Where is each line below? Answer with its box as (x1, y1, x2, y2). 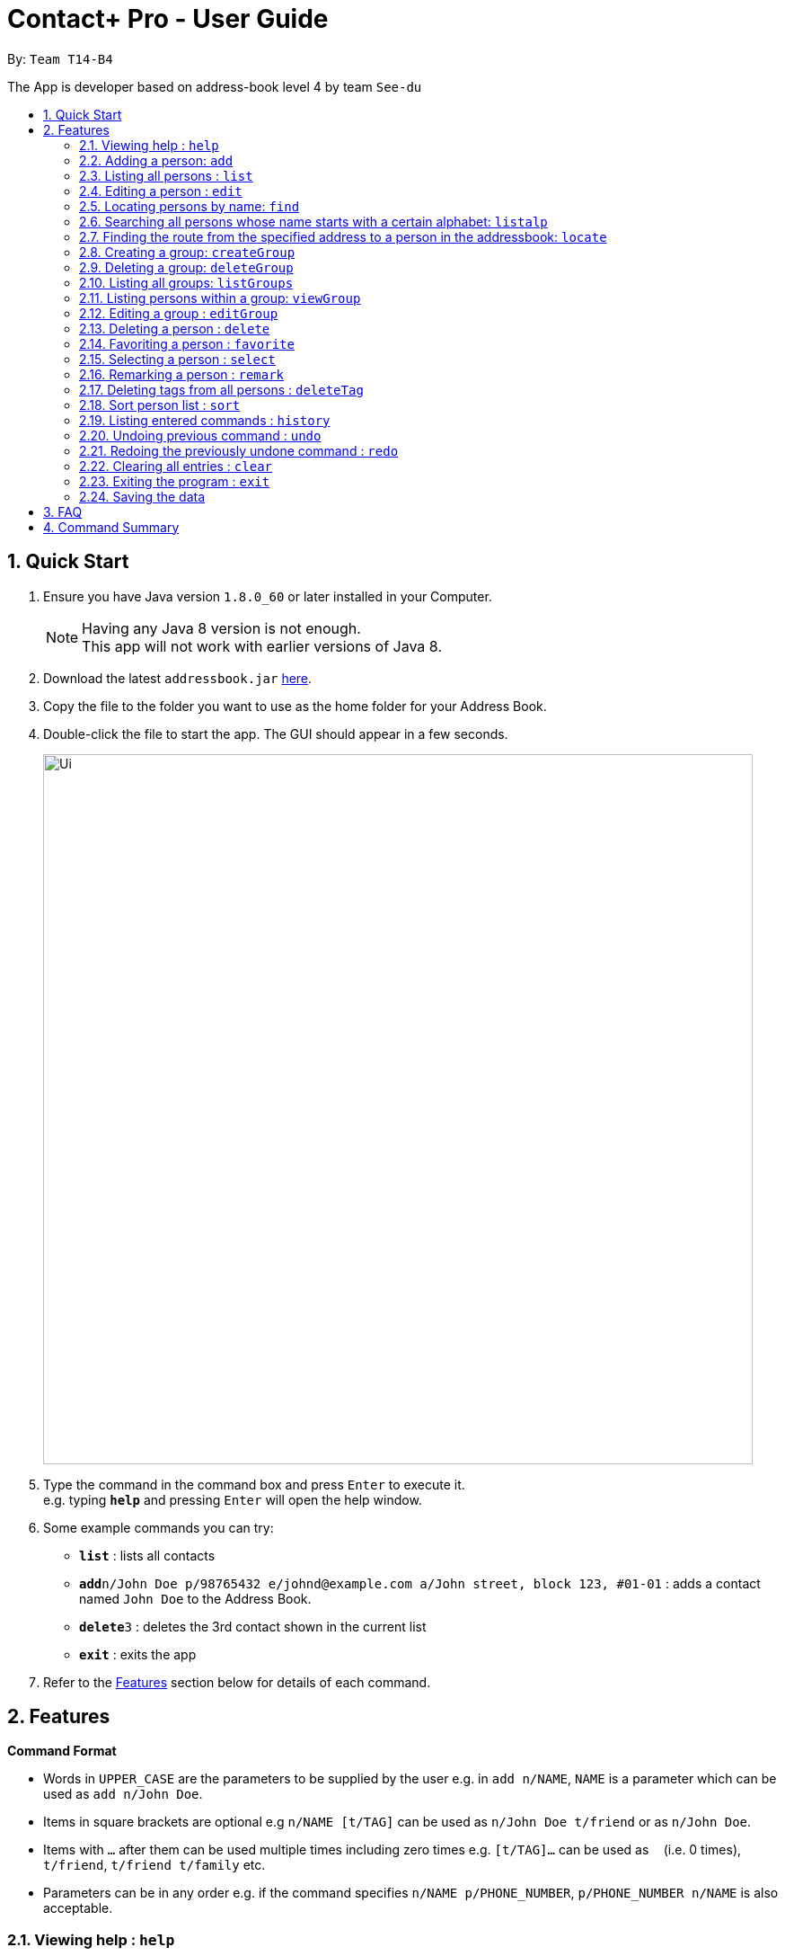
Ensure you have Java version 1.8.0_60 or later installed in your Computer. (43, 588, 492, 604)
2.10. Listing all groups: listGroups (79, 274, 294, 290)
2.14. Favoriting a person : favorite (79, 335, 295, 351)
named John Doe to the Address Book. (79, 1590, 312, 1606)
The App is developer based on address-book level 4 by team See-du (7, 78, 422, 94)
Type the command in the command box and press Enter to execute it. (43, 1476, 465, 1492)
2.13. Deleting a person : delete (79, 320, 270, 336)
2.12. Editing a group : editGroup (79, 305, 278, 321)
